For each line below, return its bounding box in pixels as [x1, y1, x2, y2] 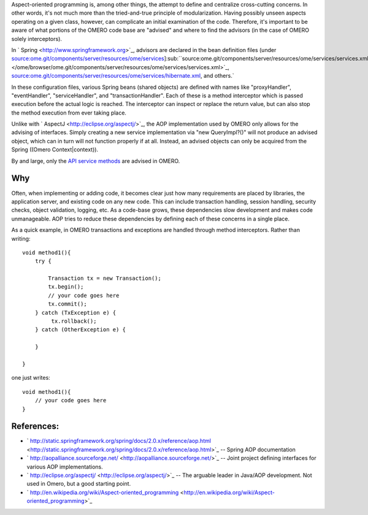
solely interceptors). [11, 35, 63, 42]
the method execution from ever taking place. [11, 109, 127, 116]
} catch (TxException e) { [34, 309, 117, 316]
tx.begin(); [48, 284, 84, 290]
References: [11, 421, 59, 432]
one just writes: [11, 374, 50, 382]
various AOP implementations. [26, 463, 104, 470]
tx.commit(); [48, 301, 87, 307]
